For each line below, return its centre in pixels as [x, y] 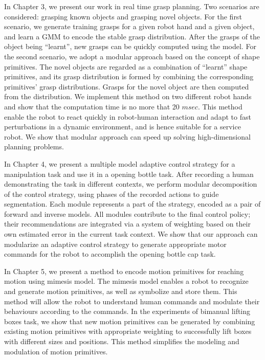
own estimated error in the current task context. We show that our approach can [131, 234]
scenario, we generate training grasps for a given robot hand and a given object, [129, 26]
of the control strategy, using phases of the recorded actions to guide [112, 194]
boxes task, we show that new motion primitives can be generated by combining [130, 321]
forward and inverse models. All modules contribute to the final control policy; [127, 213]
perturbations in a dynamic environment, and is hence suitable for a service [123, 127]
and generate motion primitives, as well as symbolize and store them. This [121, 291]
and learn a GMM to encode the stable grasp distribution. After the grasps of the [132, 36]
